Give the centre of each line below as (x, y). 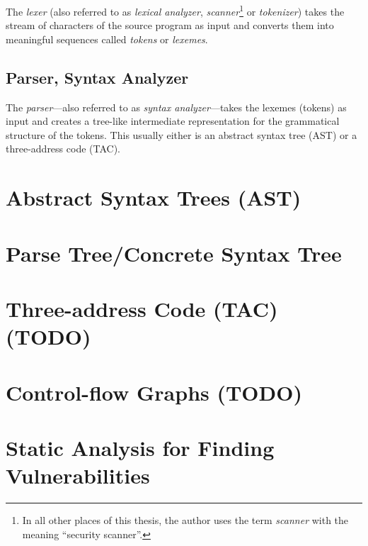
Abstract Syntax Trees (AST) (154, 197)
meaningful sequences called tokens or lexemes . (107, 39)
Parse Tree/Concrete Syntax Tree (174, 253)
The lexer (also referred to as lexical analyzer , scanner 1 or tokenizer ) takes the (175, 10)
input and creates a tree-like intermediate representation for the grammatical (173, 121)
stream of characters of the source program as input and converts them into (170, 25)
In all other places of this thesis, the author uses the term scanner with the (185, 520)
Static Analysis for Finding (140, 447)
